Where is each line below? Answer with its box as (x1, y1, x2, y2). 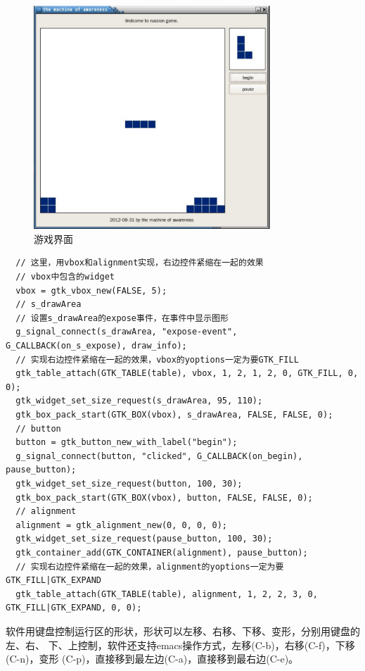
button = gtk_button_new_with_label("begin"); (15, 437, 238, 448)
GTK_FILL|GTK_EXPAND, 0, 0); (6, 603, 142, 613)
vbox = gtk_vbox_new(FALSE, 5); (15, 285, 167, 296)
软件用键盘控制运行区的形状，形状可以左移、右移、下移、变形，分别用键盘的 (6, 623, 360, 638)
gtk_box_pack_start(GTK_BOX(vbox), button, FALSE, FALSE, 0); (15, 492, 313, 503)
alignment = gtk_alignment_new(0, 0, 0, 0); (15, 520, 227, 530)
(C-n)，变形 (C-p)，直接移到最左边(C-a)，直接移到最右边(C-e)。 (6, 651, 299, 666)
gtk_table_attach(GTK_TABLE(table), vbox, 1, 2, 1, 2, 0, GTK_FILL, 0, (15, 368, 359, 379)
